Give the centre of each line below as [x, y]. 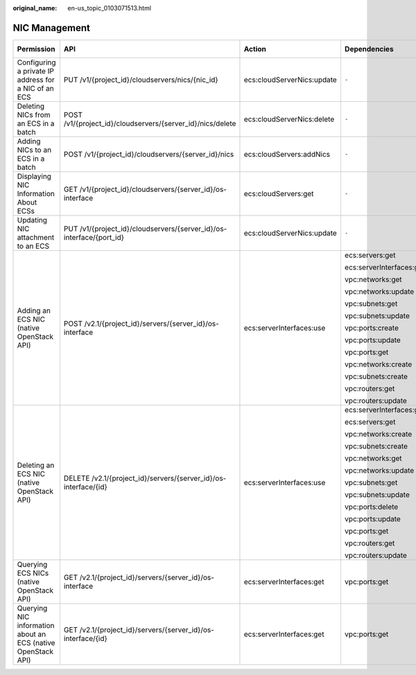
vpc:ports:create [371, 328]
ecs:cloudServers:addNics [287, 154]
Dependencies [369, 49]
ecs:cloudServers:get [279, 193]
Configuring [36, 62]
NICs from [34, 114]
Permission [36, 49]
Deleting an [36, 465]
